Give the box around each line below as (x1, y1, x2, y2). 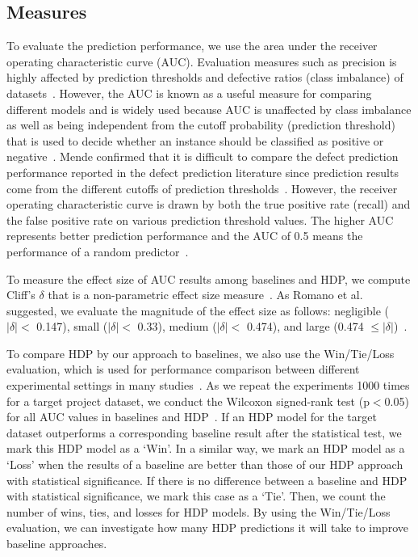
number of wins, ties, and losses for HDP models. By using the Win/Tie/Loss (6, 503, 391, 520)
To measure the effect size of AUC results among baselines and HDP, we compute (6, 270, 411, 287)
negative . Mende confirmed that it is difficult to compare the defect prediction (6, 148, 399, 165)
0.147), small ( (36, 318, 108, 335)
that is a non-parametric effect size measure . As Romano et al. (48, 286, 363, 303)
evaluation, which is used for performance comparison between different (6, 361, 360, 378)
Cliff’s (6, 286, 36, 303)
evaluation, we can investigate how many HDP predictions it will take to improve (6, 519, 408, 536)
